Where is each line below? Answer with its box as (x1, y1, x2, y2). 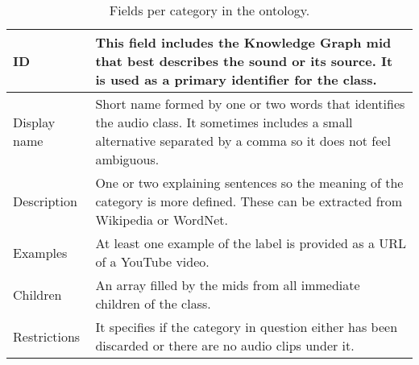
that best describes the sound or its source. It (95, 52, 393, 70)
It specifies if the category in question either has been (95, 317, 398, 336)
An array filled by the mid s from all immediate (95, 276, 360, 294)
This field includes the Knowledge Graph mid (95, 33, 392, 52)
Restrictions (13, 326, 81, 346)
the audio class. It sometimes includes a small (95, 113, 353, 131)
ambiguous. (95, 150, 160, 168)
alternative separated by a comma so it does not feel (95, 131, 391, 150)
